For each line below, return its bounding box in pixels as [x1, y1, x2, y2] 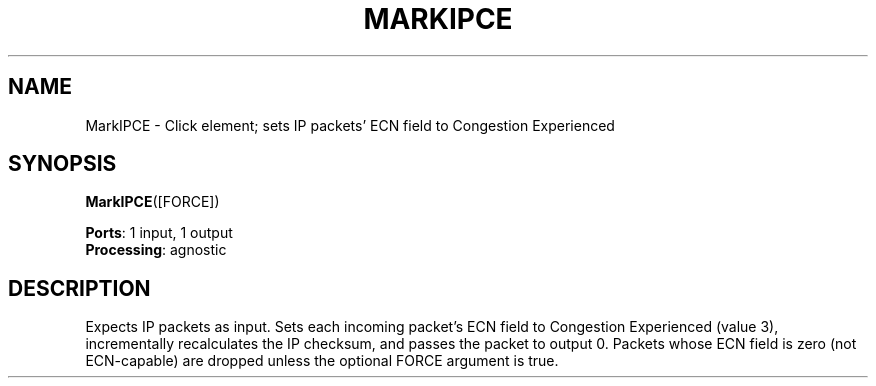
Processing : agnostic [85, 241, 227, 259]
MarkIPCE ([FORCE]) [85, 193, 220, 211]
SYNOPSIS [8, 151, 117, 177]
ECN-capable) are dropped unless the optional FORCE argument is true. [85, 352, 559, 370]
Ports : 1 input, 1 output [85, 224, 233, 242]
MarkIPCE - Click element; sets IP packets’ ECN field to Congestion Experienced [85, 116, 615, 134]
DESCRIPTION [8, 275, 151, 301]
